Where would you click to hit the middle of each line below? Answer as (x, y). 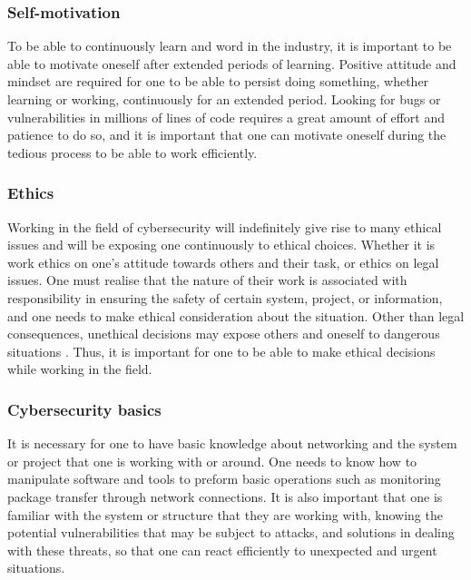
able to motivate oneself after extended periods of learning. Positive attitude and (232, 63)
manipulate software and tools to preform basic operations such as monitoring (224, 479)
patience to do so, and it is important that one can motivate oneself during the (227, 135)
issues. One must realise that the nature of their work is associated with (207, 280)
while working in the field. (80, 369)
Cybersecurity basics (84, 409)
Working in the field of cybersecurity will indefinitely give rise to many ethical (225, 226)
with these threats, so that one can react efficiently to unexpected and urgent (222, 550)
